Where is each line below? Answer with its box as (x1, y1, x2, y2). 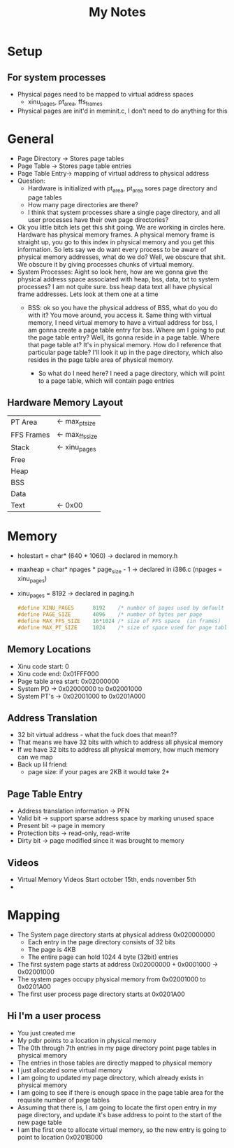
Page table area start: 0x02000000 (17, 677, 119, 685)
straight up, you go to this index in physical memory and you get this (17, 237, 214, 246)
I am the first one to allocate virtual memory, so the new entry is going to (17, 1125, 227, 1134)
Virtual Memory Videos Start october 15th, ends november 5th (17, 875, 197, 883)
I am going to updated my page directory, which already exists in (17, 1073, 204, 1081)
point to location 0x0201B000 (17, 1133, 103, 1141)
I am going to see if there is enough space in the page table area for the (17, 1088, 224, 1096)
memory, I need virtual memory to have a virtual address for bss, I (27, 318, 218, 326)
